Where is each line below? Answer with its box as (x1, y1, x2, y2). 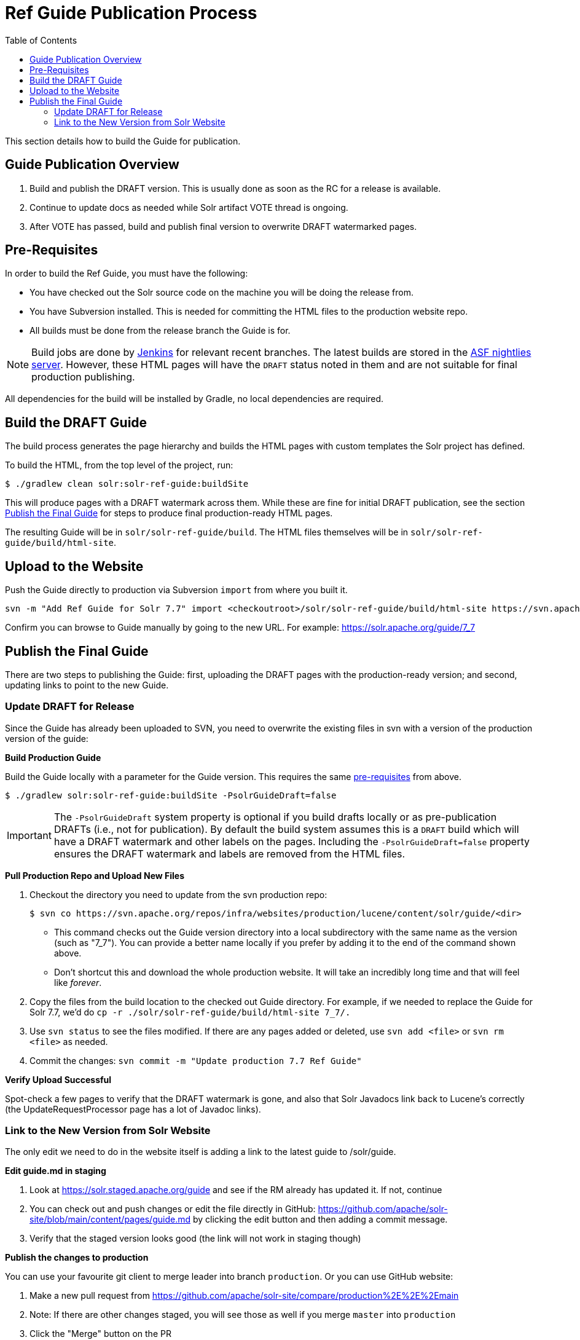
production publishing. (31, 371, 135, 384)
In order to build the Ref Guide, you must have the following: (5, 268, 248, 279)
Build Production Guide (5, 752, 101, 763)
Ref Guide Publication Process (5, 2, 257, 23)
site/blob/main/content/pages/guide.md (29, 1214, 191, 1225)
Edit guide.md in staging (5, 1165, 106, 1176)
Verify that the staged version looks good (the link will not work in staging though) (29, 1233, 361, 1244)
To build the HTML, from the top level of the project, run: (5, 460, 233, 471)
